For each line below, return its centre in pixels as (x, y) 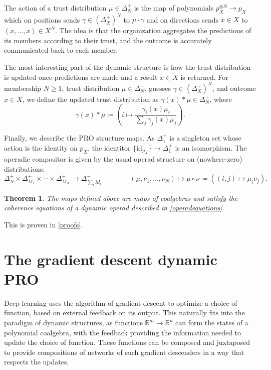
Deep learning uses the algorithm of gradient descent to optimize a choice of (121, 302)
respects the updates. (37, 362)
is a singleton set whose (205, 138)
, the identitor (109, 147)
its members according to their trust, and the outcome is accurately (108, 40)
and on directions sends (183, 19)
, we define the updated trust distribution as (90, 99)
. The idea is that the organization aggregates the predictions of (153, 30)
